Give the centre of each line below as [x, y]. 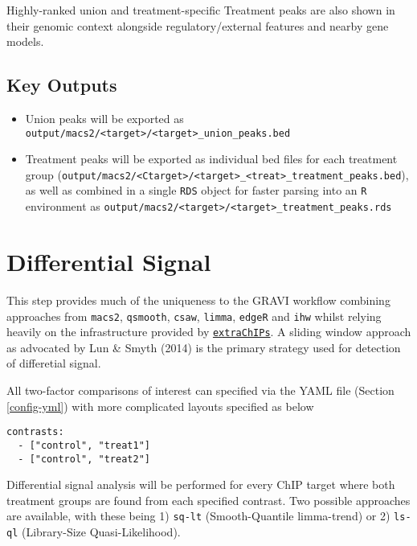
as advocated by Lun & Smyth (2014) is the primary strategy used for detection [204, 347]
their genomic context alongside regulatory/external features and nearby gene [198, 25]
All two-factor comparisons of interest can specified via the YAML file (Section [200, 390]
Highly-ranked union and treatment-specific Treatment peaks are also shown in [201, 10]
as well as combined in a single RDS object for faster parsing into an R [196, 190]
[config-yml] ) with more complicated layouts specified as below [160, 406]
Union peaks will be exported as [104, 118]
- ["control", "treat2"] [84, 459]
